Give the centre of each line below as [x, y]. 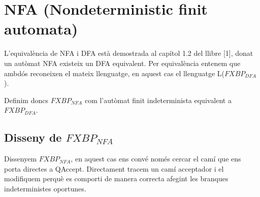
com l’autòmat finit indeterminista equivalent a [158, 100]
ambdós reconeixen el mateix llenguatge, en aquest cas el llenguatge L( [115, 73]
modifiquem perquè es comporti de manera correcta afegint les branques [116, 178]
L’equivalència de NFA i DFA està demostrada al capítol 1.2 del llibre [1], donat [129, 53]
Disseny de [33, 137]
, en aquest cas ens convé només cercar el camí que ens [156, 159]
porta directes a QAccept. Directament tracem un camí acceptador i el [114, 168]
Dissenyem [21, 159]
